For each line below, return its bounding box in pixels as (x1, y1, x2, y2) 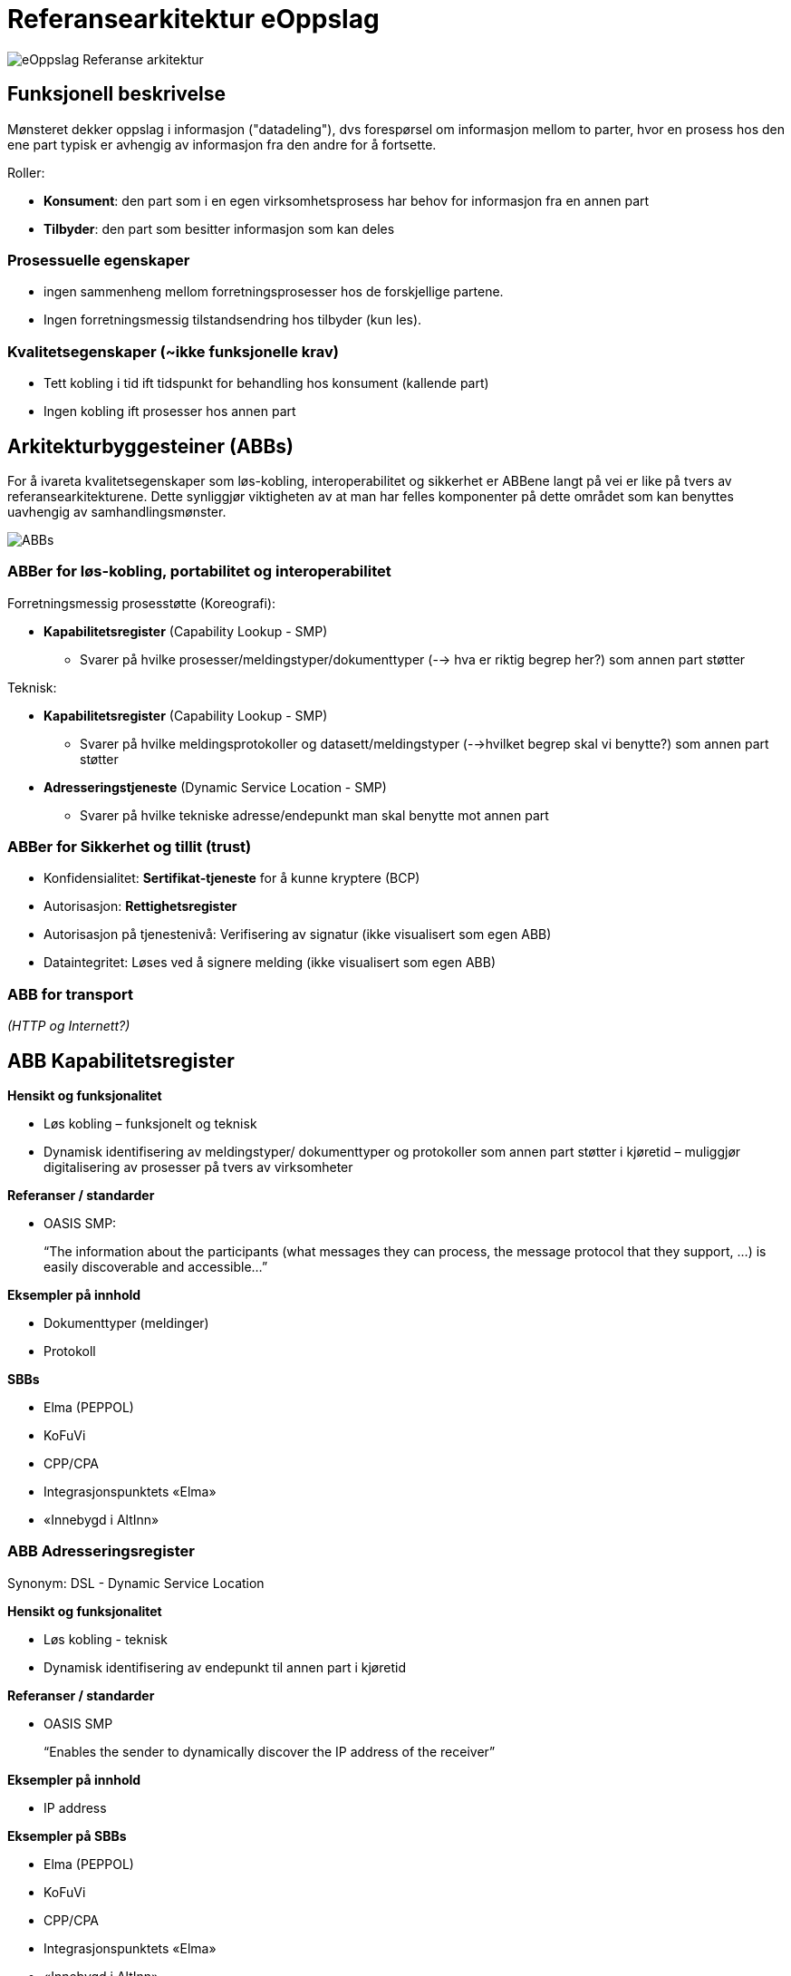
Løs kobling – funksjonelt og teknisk (43, 1116, 257, 1132)
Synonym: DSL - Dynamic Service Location (7, 1574, 265, 1591)
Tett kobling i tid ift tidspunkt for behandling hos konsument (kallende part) (43, 375, 489, 392)
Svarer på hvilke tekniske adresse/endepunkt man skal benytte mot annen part (80, 807, 549, 823)
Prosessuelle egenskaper (7, 250, 190, 269)
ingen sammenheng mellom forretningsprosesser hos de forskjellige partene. (43, 284, 504, 300)
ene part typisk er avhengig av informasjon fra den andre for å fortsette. (7, 136, 437, 152)
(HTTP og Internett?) (7, 1018, 130, 1034)
